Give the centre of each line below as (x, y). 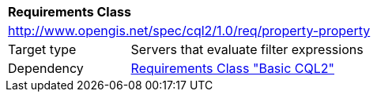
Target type (42, 49)
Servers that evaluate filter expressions (247, 49)
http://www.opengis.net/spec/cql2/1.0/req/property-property (189, 31)
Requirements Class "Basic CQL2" (233, 68)
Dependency (46, 68)
